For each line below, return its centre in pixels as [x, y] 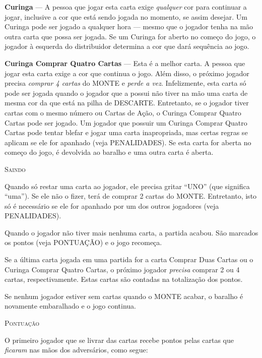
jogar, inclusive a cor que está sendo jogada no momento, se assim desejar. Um [126, 16]
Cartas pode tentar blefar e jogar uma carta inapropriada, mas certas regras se [126, 132]
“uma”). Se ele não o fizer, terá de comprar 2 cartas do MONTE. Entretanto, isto [131, 196]
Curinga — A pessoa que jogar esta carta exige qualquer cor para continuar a [126, 7]
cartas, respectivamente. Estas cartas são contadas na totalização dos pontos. [124, 279]
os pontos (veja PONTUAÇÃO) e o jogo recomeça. [83, 242]
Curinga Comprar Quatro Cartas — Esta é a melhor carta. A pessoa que [125, 63]
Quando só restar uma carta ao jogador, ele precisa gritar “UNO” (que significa [127, 186]
